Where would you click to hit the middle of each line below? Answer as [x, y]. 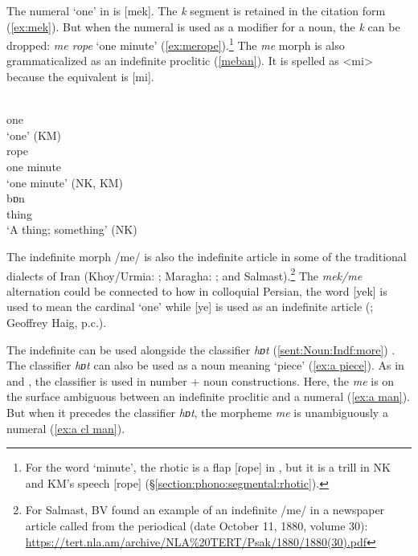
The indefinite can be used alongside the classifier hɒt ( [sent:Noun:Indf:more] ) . [201, 349]
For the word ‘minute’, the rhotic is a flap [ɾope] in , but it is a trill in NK [208, 467]
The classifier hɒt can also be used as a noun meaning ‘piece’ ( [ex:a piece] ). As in [205, 365]
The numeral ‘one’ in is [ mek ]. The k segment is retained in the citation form [196, 10]
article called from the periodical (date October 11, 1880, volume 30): [197, 525]
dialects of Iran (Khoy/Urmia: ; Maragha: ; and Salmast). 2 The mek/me [184, 274]
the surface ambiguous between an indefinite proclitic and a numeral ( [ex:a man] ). [208, 397]
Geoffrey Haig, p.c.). [57, 322]
